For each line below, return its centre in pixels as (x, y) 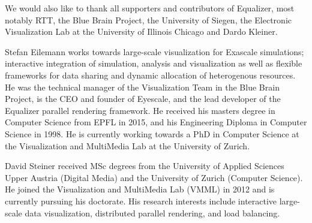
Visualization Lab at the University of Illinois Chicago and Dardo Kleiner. (141, 31)
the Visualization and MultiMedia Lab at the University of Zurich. (127, 145)
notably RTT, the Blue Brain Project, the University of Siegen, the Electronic (148, 19)
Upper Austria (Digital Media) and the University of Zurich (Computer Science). (154, 177)
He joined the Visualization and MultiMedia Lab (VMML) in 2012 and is (140, 189)
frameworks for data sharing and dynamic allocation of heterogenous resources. (150, 75)
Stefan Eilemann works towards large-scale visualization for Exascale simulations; (154, 51)
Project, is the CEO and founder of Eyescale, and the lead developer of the (143, 99)
